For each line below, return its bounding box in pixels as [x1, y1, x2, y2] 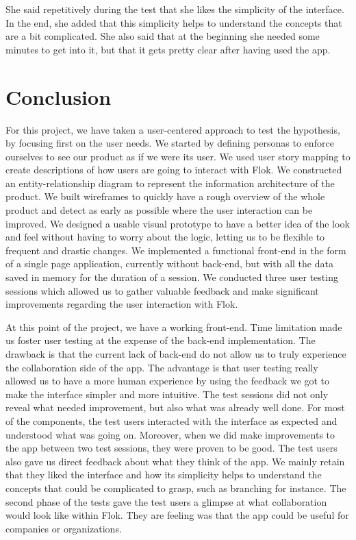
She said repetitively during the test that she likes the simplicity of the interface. [5, 2, 344, 16]
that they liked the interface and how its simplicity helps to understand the [5, 467, 322, 482]
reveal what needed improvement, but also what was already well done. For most [5, 400, 345, 415]
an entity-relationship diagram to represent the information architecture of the [5, 175, 335, 190]
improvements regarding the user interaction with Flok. [5, 297, 238, 311]
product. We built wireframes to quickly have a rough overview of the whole [5, 189, 325, 204]
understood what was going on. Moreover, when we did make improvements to [5, 427, 335, 441]
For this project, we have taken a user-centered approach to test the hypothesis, [5, 122, 340, 136]
